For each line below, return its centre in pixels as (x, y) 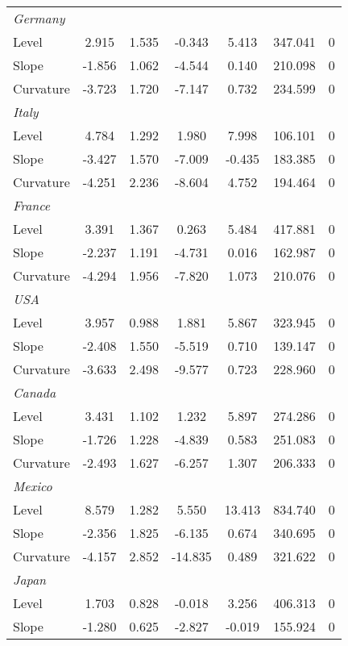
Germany (39, 18)
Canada (35, 392)
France (32, 205)
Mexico (33, 486)
